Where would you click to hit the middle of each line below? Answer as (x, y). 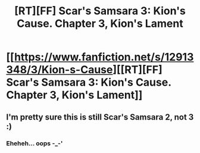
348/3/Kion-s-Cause (60, 70)
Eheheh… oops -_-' (35, 143)
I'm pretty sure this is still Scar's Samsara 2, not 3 (100, 117)
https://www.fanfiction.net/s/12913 (104, 57)
